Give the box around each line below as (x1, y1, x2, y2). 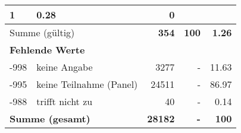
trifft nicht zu (36, 94, 93, 108)
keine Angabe (36, 60, 93, 74)
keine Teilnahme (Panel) (36, 77, 138, 91)
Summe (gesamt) (10, 112, 90, 125)
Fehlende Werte (10, 43, 85, 56)
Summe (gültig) (10, 26, 75, 39)
